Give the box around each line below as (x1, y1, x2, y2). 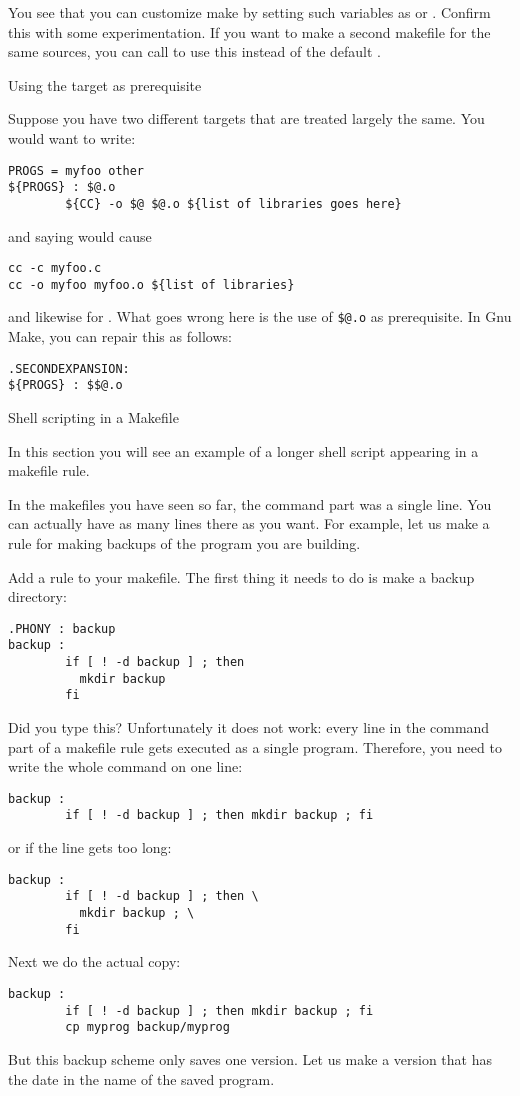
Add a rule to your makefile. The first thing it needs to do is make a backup (8, 566, 475, 587)
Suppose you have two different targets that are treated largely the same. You (8, 108, 485, 129)
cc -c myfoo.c (8, 261, 102, 276)
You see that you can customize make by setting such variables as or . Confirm (8, 2, 491, 22)
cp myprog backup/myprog (65, 1020, 230, 1035)
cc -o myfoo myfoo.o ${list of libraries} (8, 277, 295, 292)
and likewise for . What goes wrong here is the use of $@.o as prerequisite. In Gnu (8, 306, 512, 327)
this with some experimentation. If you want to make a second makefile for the (8, 21, 491, 42)
